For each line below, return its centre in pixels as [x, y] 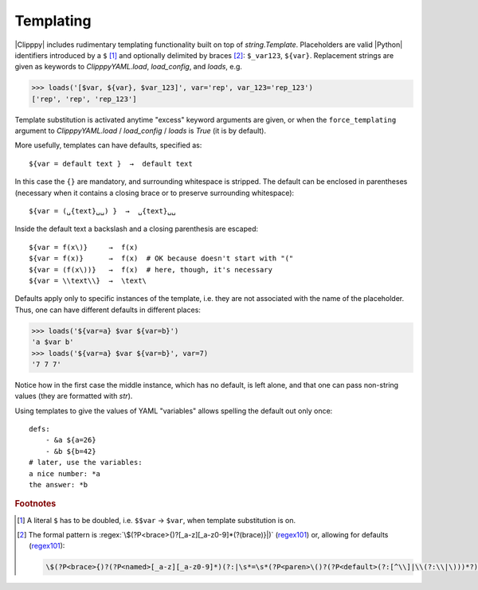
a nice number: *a [65, 473]
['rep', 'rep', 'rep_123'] [84, 99]
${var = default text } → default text [111, 164]
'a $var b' [53, 342]
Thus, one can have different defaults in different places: [108, 310]
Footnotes [35, 504]
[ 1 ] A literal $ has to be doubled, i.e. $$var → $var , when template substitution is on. [157, 520]
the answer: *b [59, 485]
